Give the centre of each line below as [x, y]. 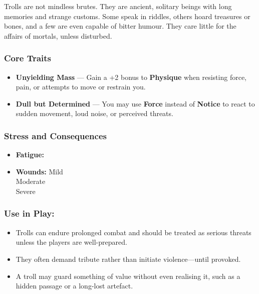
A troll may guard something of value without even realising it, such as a [128, 276]
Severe [26, 191]
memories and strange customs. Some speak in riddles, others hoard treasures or [127, 16]
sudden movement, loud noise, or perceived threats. [94, 113]
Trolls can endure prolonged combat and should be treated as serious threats [134, 232]
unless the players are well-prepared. [71, 242]
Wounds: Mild [39, 171]
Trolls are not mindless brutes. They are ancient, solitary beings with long [118, 6]
